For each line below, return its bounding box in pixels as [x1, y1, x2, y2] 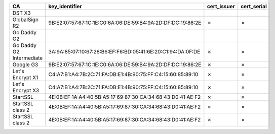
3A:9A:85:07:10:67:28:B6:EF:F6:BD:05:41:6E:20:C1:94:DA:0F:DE [48, 48, 201, 55]
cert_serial [241, 3, 267, 10]
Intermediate [12, 54, 43, 61]
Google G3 [12, 61, 38, 68]
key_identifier [48, 3, 82, 10]
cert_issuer [207, 3, 235, 10]
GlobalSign [12, 16, 39, 23]
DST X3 [12, 10, 31, 16]
